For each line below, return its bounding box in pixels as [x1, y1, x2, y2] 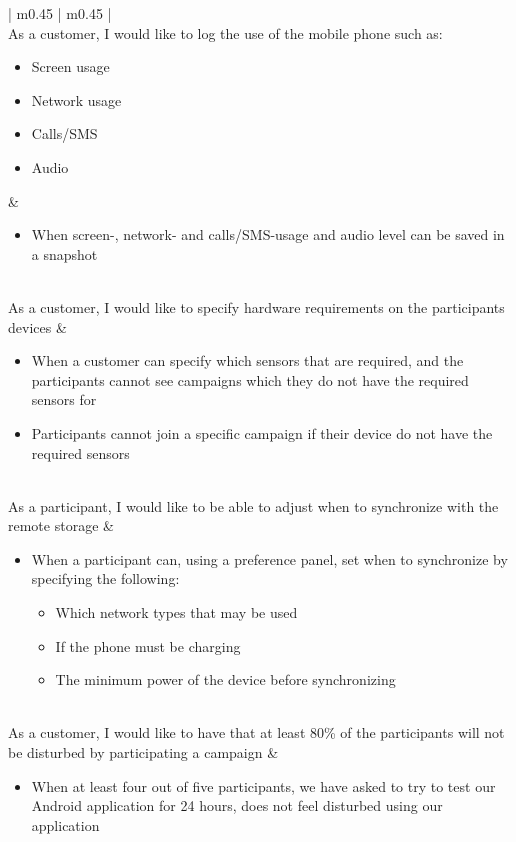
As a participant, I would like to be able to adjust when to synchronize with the [8, 495, 499, 516]
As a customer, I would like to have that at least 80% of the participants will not [8, 722, 505, 743]
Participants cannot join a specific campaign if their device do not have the [31, 422, 493, 443]
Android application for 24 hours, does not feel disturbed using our [31, 795, 443, 816]
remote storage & [8, 515, 114, 536]
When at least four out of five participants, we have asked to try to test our [31, 775, 496, 796]
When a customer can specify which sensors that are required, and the [31, 350, 464, 371]
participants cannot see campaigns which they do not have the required [31, 369, 469, 390]
